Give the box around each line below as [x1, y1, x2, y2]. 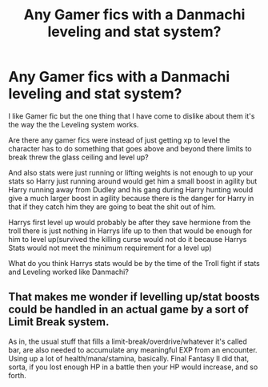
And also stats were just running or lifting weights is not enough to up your [8, 167, 254, 177]
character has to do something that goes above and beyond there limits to [8, 143, 252, 153]
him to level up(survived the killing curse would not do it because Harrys [8, 234, 247, 244]
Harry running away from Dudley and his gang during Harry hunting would [8, 184, 254, 194]
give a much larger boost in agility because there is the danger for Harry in [8, 193, 254, 203]
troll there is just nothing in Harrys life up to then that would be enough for [8, 226, 253, 236]
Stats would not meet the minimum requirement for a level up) [8, 243, 212, 252]
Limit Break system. [8, 315, 110, 329]
